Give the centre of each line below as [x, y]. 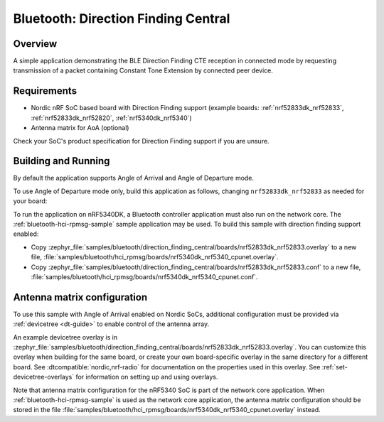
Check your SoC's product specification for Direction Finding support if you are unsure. [141, 141]
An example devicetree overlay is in [65, 337]
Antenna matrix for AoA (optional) [80, 128]
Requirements [45, 91]
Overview [35, 44]
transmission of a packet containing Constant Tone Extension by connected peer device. [143, 70]
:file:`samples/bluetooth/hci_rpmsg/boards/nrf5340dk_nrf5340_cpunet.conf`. [144, 276]
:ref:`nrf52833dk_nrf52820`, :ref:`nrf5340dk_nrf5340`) [111, 118]
